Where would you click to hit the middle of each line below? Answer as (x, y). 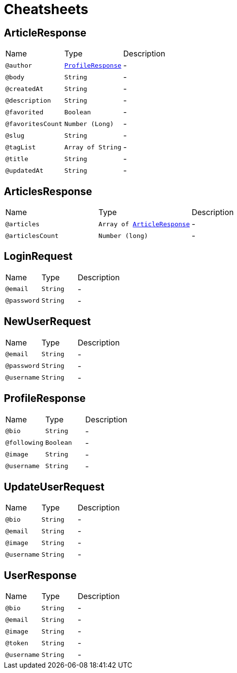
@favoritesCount (34, 124)
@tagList (21, 147)
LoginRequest (38, 256)
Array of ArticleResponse (144, 224)
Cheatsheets (46, 9)
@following (25, 443)
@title (17, 159)
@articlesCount (32, 236)
